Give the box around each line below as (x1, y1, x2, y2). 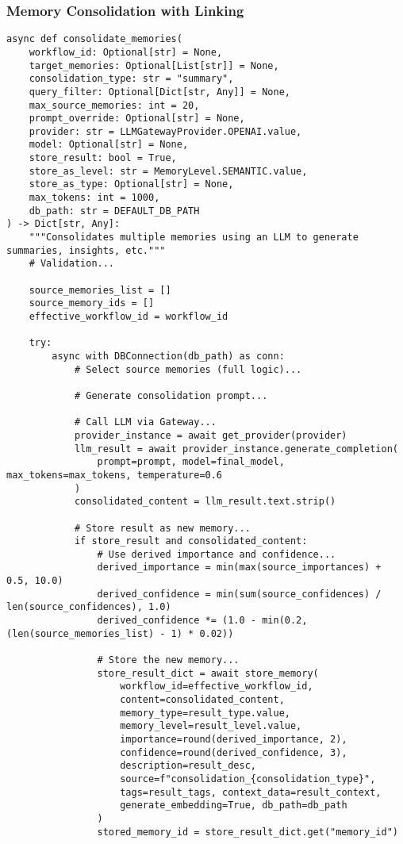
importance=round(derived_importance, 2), (120, 734, 347, 745)
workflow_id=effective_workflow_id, (120, 681, 313, 692)
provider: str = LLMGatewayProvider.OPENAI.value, (29, 125, 302, 137)
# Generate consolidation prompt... (74, 389, 268, 401)
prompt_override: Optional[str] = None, (29, 113, 245, 125)
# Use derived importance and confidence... (97, 548, 336, 560)
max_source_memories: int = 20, (29, 99, 200, 111)
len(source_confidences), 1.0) (6, 601, 171, 613)
